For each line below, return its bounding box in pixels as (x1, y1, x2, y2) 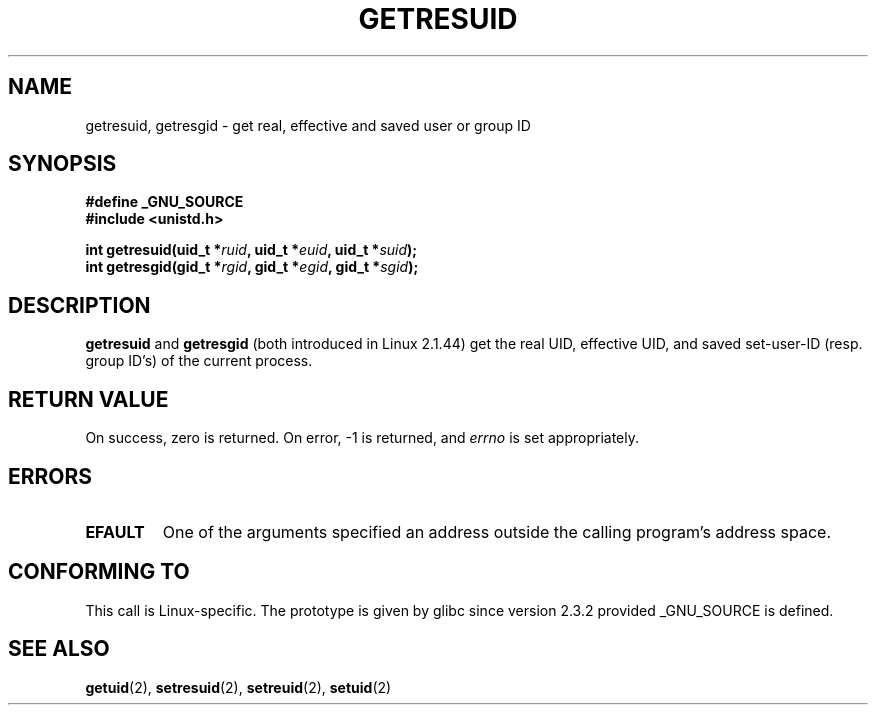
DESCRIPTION (8, 292, 151, 318)
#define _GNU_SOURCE (85, 193, 244, 211)
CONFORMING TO (8, 559, 190, 585)
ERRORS (8, 463, 93, 489)
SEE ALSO (8, 636, 110, 662)
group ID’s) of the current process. (85, 352, 313, 370)
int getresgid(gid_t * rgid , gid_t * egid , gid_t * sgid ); (85, 258, 419, 276)
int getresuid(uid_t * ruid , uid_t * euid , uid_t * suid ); (85, 241, 418, 259)
